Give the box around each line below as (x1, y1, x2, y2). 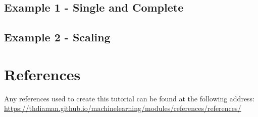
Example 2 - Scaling (4, 29, 111, 45)
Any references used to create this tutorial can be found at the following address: (4, 93, 255, 103)
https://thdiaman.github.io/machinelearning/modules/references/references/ (4, 103, 241, 113)
